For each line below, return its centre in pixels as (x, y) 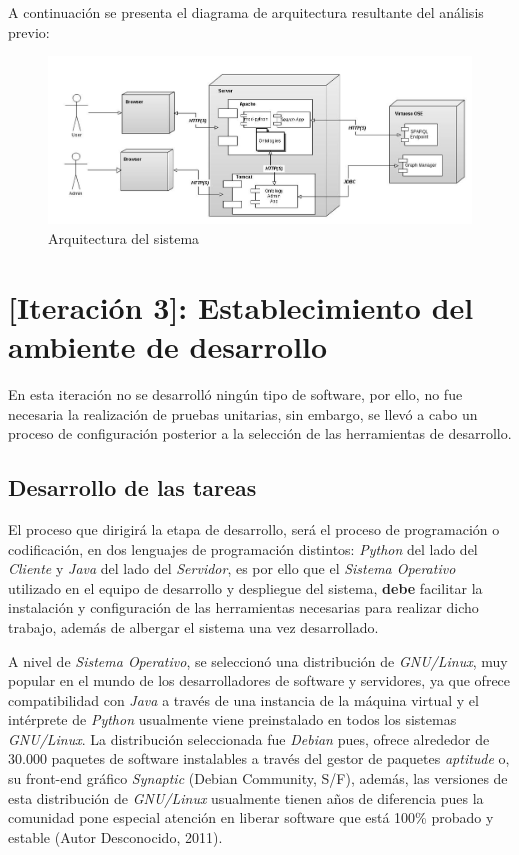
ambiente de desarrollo (168, 346)
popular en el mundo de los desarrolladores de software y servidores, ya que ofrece (259, 680)
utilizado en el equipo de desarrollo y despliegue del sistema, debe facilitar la (245, 587)
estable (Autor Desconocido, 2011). (115, 836)
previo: (29, 31)
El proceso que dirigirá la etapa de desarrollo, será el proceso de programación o (254, 528)
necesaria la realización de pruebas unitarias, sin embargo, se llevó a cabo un (243, 413)
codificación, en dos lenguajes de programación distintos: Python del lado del (243, 548)
